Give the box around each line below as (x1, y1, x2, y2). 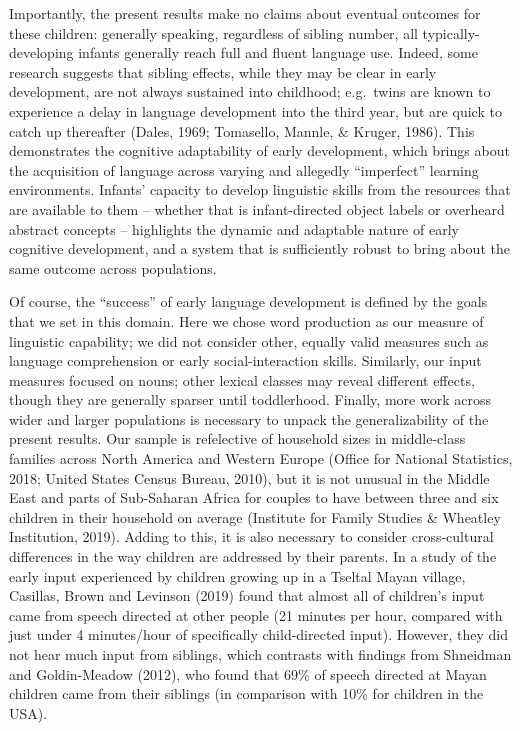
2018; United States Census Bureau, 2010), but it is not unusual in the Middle (9, 467, 490, 488)
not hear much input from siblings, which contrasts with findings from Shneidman (9, 644, 512, 664)
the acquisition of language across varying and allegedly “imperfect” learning (9, 159, 479, 180)
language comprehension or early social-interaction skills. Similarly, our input (9, 350, 482, 371)
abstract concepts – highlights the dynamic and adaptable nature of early (9, 218, 459, 239)
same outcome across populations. (9, 257, 217, 278)
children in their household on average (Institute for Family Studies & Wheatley (9, 506, 501, 527)
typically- (422, 22, 480, 43)
